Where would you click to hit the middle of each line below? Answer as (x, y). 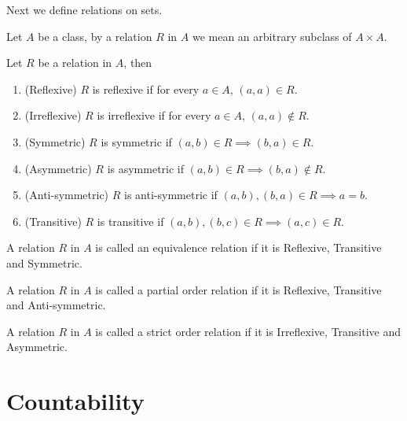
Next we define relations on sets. (84, 9)
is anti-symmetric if (171, 195)
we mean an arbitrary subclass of (272, 36)
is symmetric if (136, 141)
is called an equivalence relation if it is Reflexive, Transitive (238, 247)
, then (138, 63)
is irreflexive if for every (154, 115)
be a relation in (75, 63)
